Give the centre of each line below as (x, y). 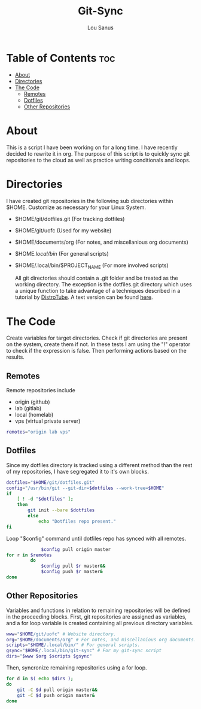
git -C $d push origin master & (56, 695)
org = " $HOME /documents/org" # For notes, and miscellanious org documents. (101, 640)
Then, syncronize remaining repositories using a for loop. (77, 668)
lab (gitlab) (28, 408)
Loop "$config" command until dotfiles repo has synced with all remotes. (96, 538)
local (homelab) (34, 415)
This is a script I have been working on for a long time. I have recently (92, 147)
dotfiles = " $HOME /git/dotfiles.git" (51, 482)
